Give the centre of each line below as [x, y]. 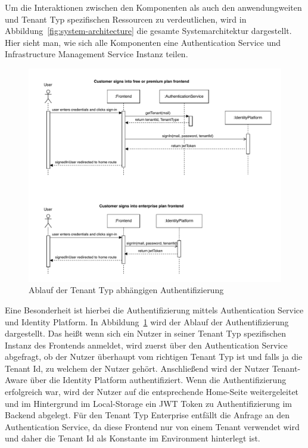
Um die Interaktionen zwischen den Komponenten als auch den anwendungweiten [153, 7]
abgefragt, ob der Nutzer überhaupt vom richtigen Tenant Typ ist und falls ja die [154, 357]
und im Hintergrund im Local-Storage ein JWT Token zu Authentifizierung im [149, 403]
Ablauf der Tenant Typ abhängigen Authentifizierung [126, 290]
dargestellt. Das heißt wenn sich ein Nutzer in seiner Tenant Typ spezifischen [146, 333]
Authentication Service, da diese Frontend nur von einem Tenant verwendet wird [152, 426]
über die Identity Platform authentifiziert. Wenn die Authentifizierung [158, 380]
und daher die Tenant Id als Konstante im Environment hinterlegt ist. [133, 438]
